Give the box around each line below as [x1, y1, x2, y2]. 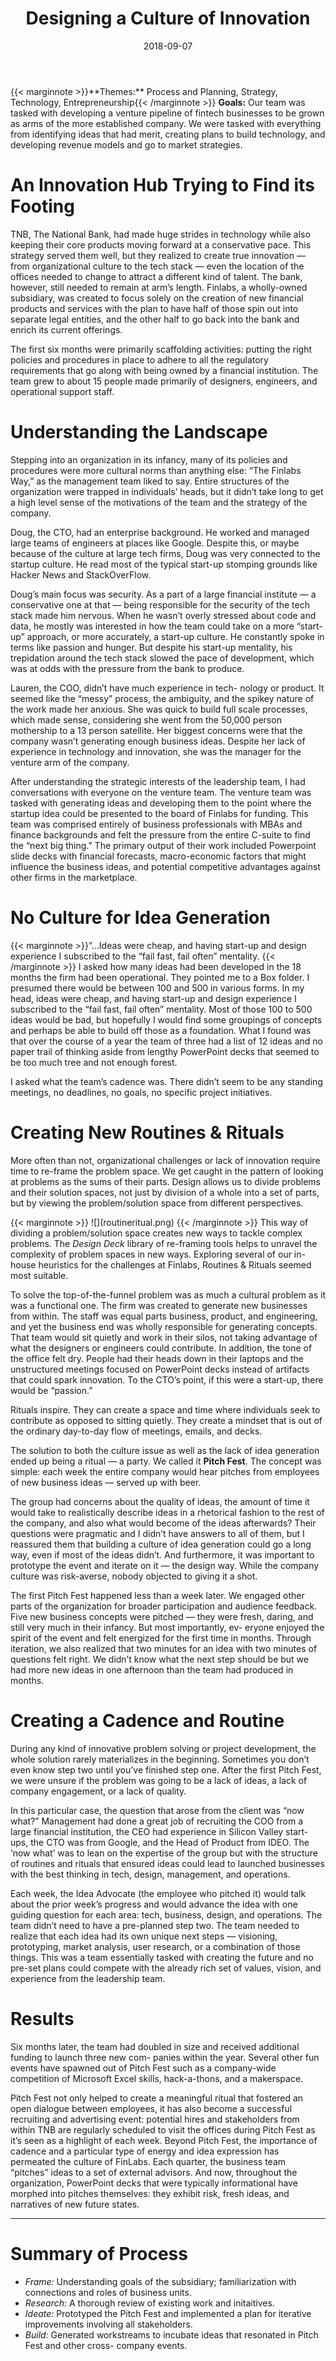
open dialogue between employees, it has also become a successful [10, 2102, 293, 2114]
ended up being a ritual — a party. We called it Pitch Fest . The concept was [10, 1455, 322, 1467]
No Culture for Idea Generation [10, 907, 271, 929]
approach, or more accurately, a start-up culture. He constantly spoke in [26, 630, 325, 642]
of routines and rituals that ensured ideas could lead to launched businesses [10, 1857, 325, 1869]
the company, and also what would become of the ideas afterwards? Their [10, 1517, 317, 1529]
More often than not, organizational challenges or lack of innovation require [10, 1154, 321, 1166]
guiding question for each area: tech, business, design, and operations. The [10, 1908, 323, 1921]
